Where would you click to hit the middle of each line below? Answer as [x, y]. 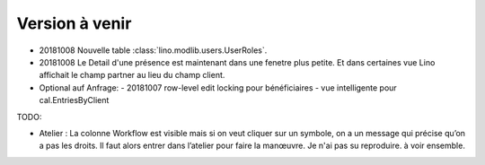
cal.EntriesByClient [74, 100]
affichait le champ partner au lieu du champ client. [132, 75]
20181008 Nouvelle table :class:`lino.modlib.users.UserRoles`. [153, 50]
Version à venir [74, 23]
